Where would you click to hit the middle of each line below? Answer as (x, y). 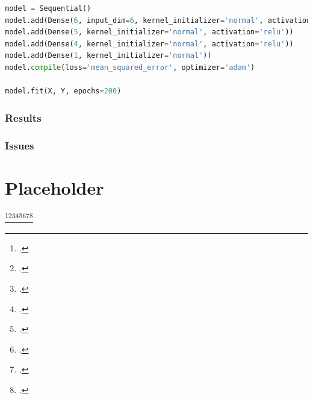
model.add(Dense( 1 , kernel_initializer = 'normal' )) (108, 56)
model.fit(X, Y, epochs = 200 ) (63, 91)
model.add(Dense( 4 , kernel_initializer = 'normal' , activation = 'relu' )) (149, 44)
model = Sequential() (48, 8)
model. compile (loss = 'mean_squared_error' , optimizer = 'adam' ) (130, 67)
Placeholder (54, 187)
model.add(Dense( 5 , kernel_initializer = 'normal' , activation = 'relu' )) (149, 32)
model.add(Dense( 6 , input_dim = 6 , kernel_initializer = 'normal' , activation (158, 20)
